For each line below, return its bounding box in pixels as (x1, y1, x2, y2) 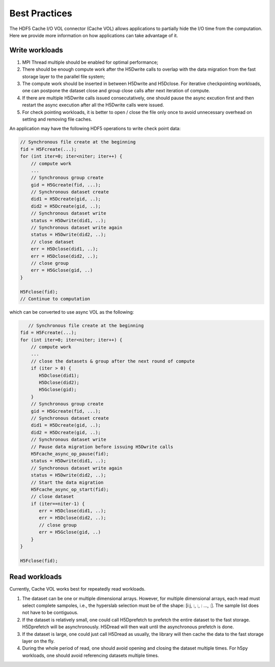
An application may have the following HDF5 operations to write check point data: (9, 125, 181, 132)
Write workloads (9, 46, 63, 54)
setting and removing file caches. (22, 116, 93, 122)
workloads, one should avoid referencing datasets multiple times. (22, 652, 159, 658)
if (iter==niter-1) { (31, 501, 85, 507)
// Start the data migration (31, 479, 104, 485)
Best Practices (9, 8, 72, 19)
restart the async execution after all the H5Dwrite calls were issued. (22, 102, 164, 108)
